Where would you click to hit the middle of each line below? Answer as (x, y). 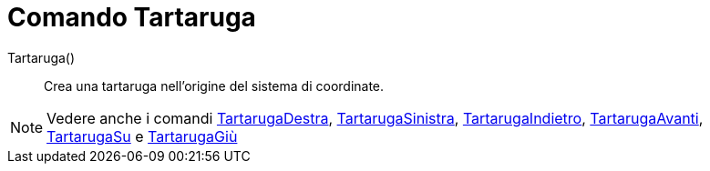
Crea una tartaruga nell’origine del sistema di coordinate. (214, 85)
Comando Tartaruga (132, 17)
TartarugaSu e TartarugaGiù (142, 136)
